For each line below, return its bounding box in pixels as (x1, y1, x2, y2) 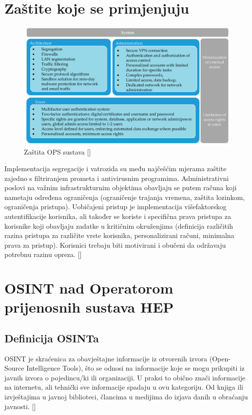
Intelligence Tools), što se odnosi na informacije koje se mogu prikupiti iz (26, 363, 245, 373)
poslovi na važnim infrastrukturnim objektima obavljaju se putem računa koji (4, 182, 237, 193)
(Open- (209, 353, 231, 363)
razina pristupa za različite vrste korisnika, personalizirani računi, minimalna (4, 230, 234, 240)
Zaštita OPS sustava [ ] (24, 147, 91, 157)
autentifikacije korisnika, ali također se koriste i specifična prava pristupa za (4, 211, 231, 221)
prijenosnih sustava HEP (4, 297, 174, 317)
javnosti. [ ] (4, 401, 36, 411)
